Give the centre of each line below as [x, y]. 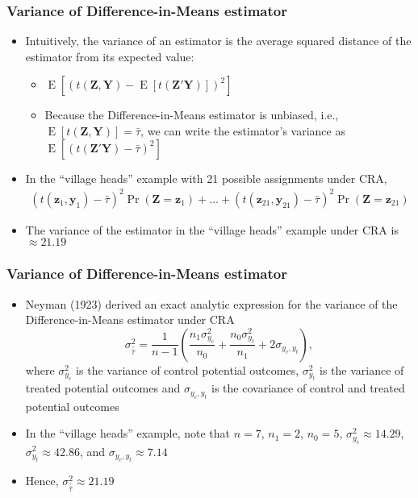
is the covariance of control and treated [308, 388]
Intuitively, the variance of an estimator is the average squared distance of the [218, 41]
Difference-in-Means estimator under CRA [130, 320]
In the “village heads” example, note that [128, 433]
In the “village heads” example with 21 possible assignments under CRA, [206, 178]
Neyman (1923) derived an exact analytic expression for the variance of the [211, 303]
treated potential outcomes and [103, 388]
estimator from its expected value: [110, 56]
